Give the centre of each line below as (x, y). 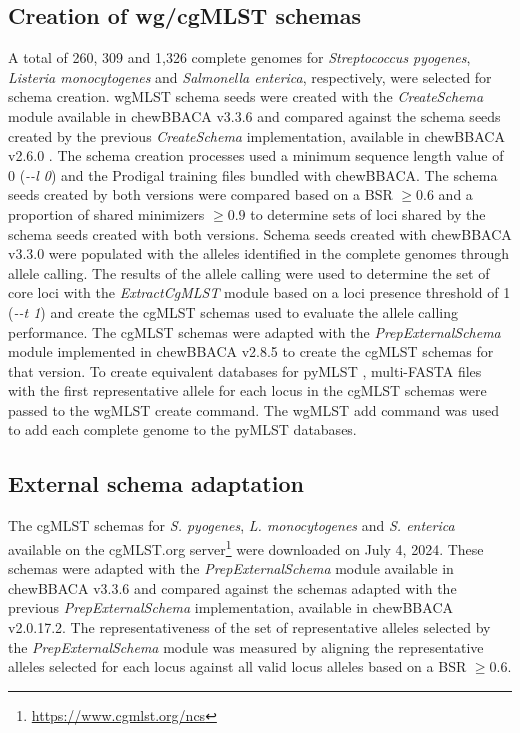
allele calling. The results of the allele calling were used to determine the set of (249, 272)
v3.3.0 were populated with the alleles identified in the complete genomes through (259, 253)
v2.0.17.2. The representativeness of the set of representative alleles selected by (249, 626)
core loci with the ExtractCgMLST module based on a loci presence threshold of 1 (259, 292)
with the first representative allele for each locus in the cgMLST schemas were (247, 390)
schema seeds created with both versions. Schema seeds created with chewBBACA (260, 233)
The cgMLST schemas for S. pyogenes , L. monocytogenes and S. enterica (231, 525)
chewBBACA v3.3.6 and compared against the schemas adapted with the (232, 587)
